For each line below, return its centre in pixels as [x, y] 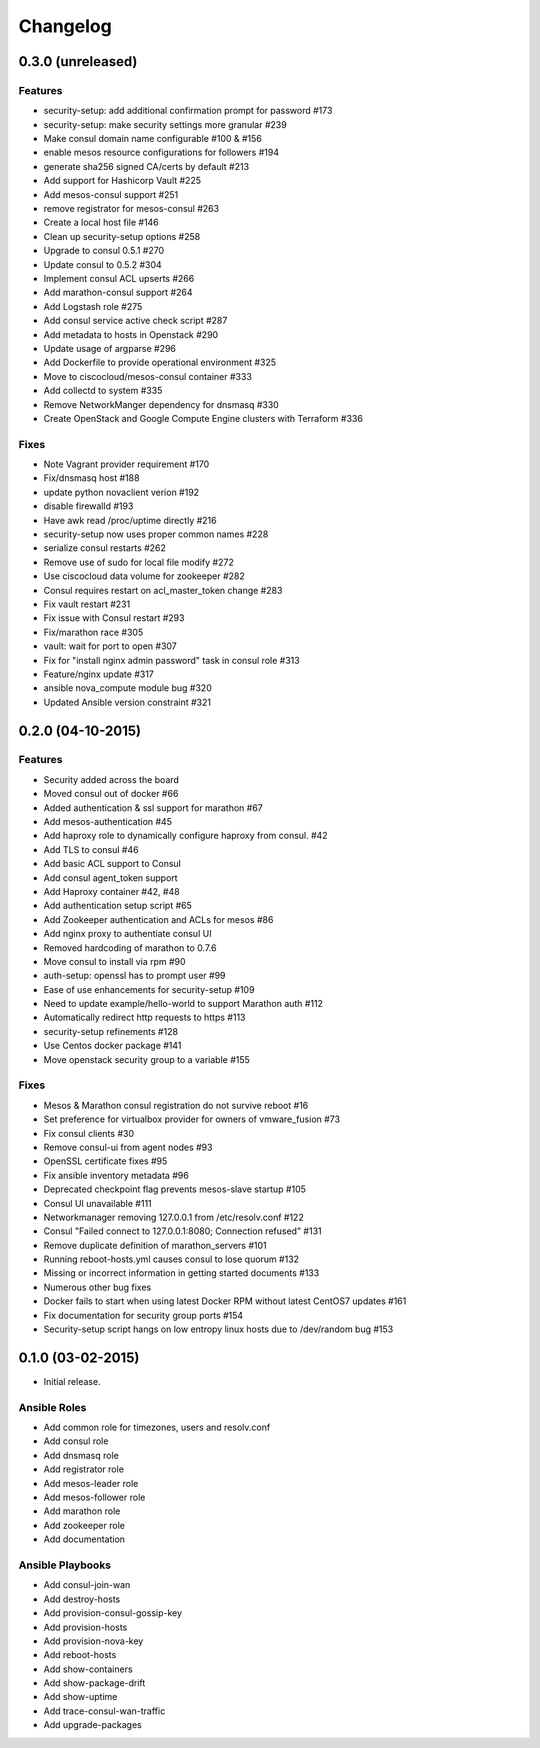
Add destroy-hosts [82, 1599]
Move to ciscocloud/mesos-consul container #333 [147, 376]
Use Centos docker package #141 [112, 1046]
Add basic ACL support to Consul [112, 864]
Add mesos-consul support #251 [111, 194]
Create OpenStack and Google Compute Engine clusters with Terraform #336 [203, 418]
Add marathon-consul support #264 [118, 292]
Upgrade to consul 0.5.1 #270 [104, 251]
